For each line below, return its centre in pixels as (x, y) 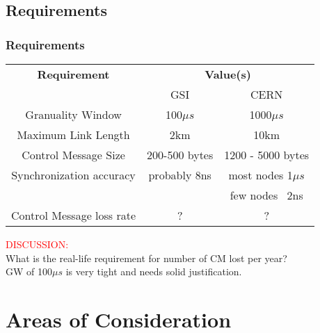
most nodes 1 (261, 175)
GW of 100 (29, 271)
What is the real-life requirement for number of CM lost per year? (146, 258)
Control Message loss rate (74, 215)
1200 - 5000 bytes (267, 155)
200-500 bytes (180, 155)
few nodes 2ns (266, 195)
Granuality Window (73, 114)
